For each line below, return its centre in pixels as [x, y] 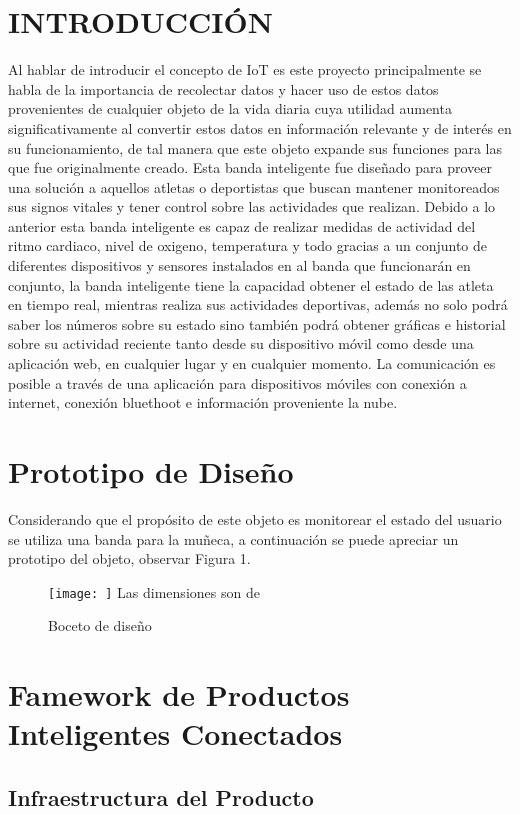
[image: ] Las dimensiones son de [154, 591]
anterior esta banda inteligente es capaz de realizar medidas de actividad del [242, 225]
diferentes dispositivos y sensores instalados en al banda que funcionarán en [239, 265]
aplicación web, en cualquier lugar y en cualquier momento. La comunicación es [252, 363]
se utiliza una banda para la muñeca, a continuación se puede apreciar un [233, 538]
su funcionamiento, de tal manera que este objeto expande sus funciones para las [255, 147]
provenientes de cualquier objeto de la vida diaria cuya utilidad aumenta [230, 108]
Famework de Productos [179, 694]
